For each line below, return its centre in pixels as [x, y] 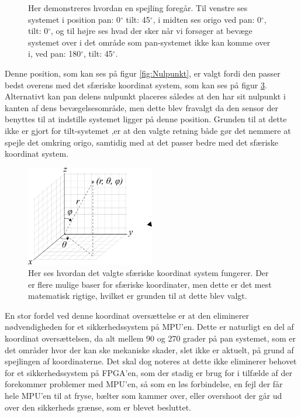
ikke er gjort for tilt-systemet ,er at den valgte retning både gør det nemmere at [148, 130]
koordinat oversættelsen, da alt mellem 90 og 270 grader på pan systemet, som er [150, 338]
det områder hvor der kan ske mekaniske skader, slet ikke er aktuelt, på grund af [149, 349]
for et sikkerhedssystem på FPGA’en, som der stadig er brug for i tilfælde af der [149, 372]
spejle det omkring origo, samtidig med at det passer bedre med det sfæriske [142, 142]
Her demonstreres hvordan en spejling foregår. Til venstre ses [138, 8]
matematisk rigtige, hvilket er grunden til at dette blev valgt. [138, 296]
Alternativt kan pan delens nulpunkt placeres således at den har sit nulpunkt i [145, 96]
